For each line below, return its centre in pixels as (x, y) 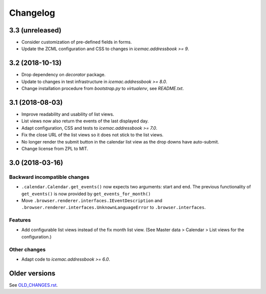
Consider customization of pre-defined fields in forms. (77, 42)
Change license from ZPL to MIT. (55, 148)
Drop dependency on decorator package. (64, 75)
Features (20, 220)
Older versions (32, 273)
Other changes (27, 249)
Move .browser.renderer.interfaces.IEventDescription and (92, 200)
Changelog (32, 13)
